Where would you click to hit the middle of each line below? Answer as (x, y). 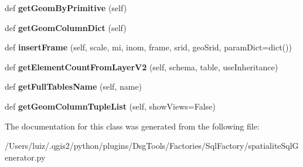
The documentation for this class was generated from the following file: (132, 126)
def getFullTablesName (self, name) (74, 86)
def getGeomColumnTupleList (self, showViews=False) (110, 106)
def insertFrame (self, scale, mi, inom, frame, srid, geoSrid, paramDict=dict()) (148, 47)
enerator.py (25, 157)
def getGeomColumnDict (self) (66, 27)
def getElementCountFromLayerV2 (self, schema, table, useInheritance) (142, 67)
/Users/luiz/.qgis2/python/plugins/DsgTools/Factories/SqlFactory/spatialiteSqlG (152, 146)
